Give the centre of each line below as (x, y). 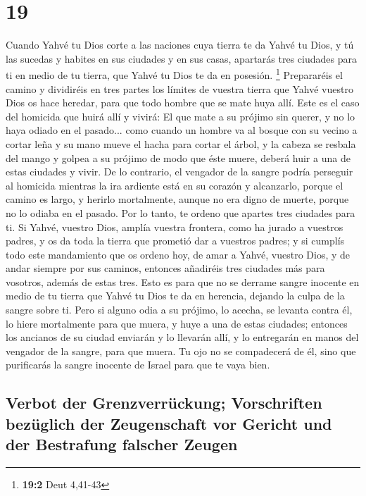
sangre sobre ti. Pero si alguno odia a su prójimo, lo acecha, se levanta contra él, (179, 310)
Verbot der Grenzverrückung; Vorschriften (164, 403)
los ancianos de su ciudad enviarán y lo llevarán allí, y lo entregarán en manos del (182, 337)
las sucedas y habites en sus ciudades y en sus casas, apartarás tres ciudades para (181, 58)
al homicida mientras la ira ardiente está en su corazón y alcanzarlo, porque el (175, 185)
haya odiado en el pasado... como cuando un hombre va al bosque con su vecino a (182, 130)
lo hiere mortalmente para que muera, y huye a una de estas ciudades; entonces (177, 323)
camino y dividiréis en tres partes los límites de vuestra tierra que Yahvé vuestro (179, 88)
